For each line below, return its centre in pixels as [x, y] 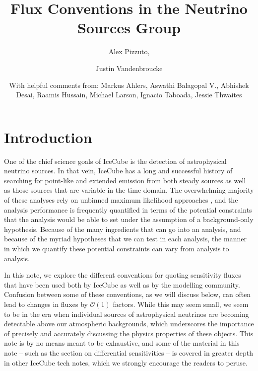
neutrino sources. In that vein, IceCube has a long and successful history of [118, 171]
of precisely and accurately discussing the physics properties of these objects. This [129, 333]
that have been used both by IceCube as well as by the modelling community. [122, 284]
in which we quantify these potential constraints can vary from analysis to [117, 248]
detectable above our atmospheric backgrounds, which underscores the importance [129, 324]
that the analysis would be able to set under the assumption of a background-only [129, 219]
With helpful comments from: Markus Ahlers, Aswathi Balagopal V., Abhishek [129, 85]
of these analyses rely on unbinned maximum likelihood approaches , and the [121, 200]
